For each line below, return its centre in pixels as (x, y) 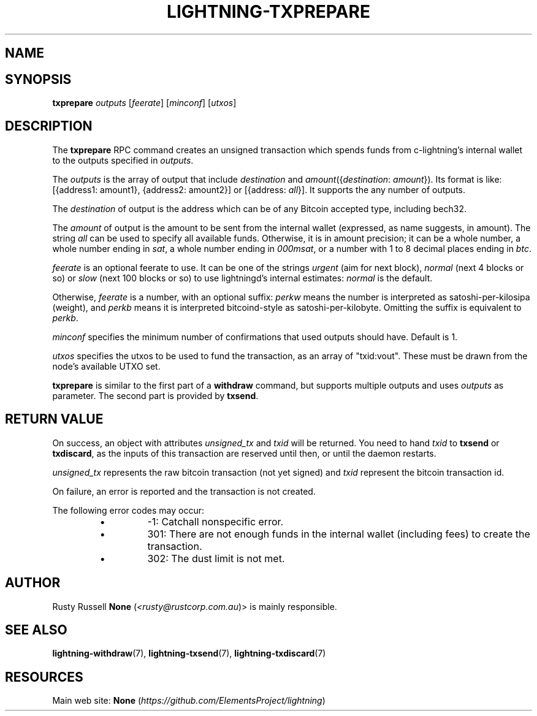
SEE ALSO (36, 630)
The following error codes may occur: (128, 510)
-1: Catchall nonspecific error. (215, 521)
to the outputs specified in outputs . (123, 160)
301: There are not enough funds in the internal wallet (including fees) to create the (339, 534)
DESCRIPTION (49, 126)
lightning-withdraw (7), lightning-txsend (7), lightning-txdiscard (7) (189, 653)
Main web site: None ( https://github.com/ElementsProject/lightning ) (189, 701)
